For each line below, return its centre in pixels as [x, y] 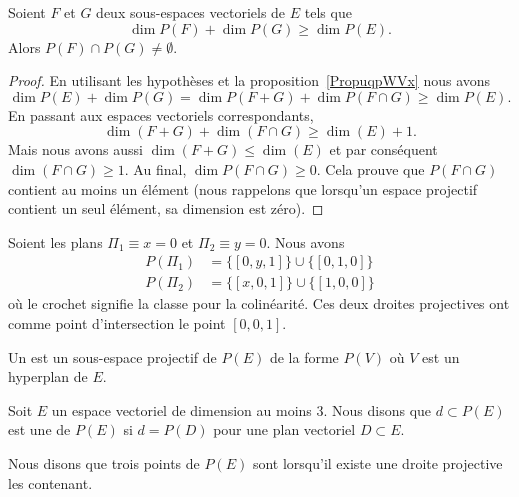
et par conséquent [383, 149]
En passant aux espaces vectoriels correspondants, [161, 114]
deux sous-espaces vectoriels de [191, 12]
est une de [39, 429]
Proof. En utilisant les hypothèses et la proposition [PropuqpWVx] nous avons [249, 80]
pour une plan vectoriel [284, 429]
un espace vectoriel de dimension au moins [181, 409]
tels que [328, 12]
